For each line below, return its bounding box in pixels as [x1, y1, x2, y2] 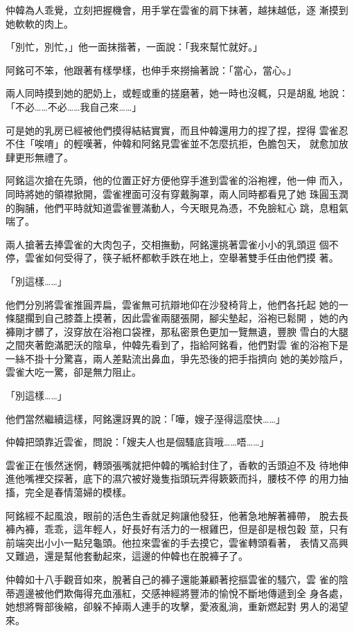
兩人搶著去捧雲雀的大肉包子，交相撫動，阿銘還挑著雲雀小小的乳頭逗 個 [6, 237, 329, 251]
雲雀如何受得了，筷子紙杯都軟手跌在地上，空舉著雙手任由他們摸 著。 [24, 250, 339, 265]
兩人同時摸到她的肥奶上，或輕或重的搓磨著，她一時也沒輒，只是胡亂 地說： [6, 86, 348, 100]
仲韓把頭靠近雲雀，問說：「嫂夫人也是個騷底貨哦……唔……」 [6, 435, 269, 449]
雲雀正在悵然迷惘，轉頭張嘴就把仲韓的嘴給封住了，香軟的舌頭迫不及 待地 [6, 457, 339, 472]
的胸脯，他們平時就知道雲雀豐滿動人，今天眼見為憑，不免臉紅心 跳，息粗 [6, 200, 339, 214]
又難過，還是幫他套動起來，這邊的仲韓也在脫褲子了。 [6, 549, 248, 563]
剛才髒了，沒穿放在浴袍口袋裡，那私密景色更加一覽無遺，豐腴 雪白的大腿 [15, 324, 348, 338]
